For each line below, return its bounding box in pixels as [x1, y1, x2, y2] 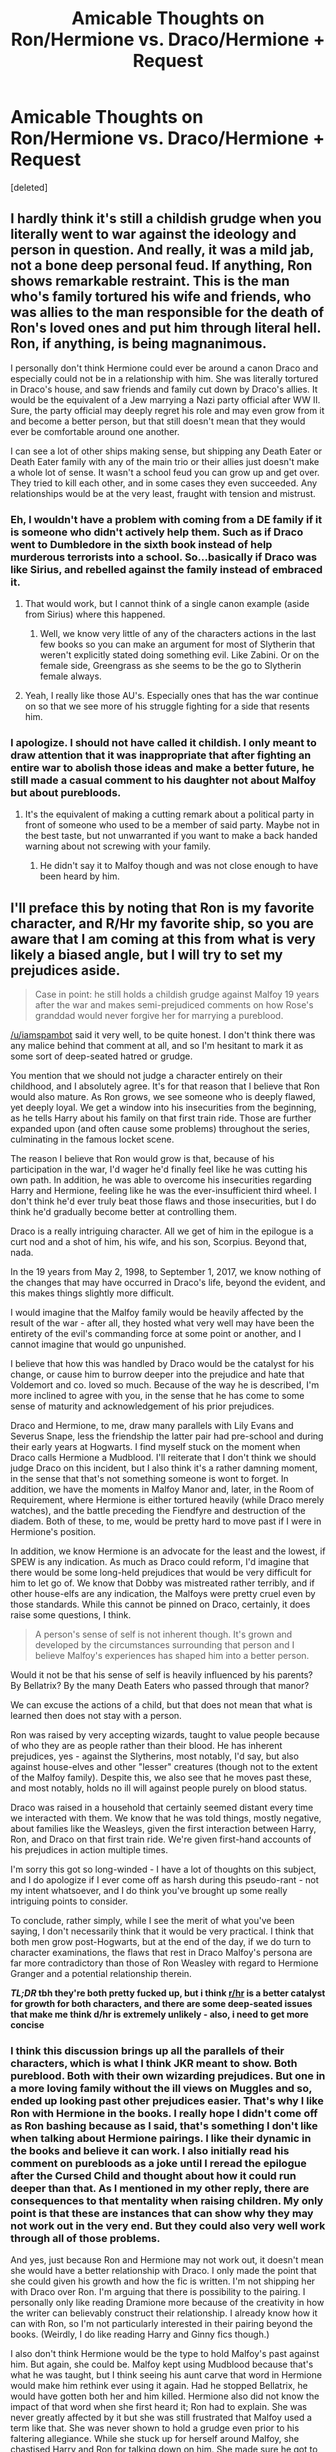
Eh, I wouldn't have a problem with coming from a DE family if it [10, 512, 323, 526]
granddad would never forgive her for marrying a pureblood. [34, 1010, 284, 1022]
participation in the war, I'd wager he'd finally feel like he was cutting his [10, 1163, 308, 1176]
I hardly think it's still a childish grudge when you [10, 210, 322, 227]
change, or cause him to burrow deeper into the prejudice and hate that [10, 1368, 305, 1381]
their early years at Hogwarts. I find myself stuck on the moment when [10, 1441, 301, 1453]
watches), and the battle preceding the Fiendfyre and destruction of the [10, 1505, 306, 1517]
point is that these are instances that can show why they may [10, 2207, 314, 2221]
